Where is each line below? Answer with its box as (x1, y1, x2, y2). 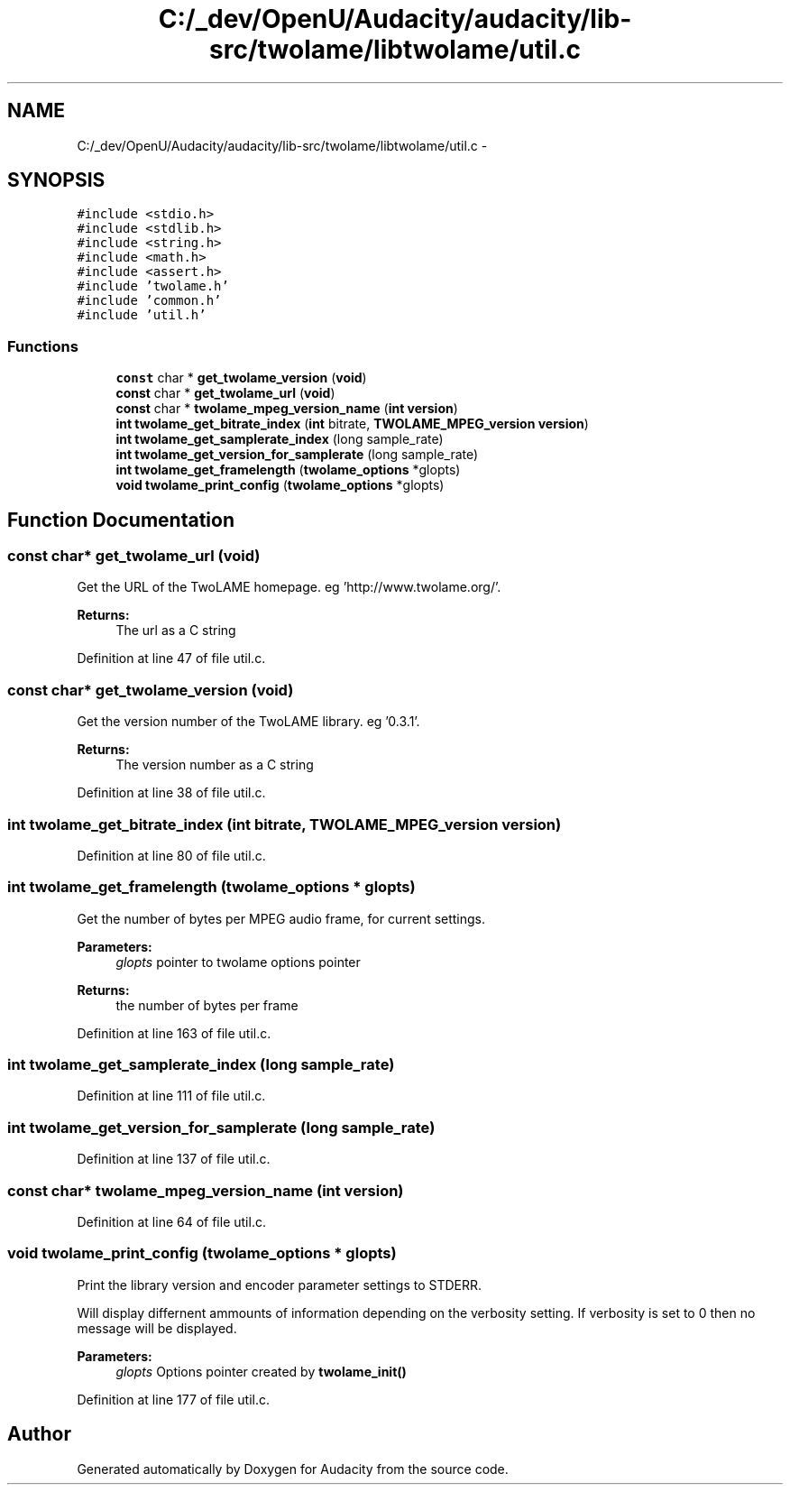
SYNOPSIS (7, 169, 106, 192)
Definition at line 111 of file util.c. (77, 1088, 266, 1104)
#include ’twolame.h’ (77, 279, 229, 294)
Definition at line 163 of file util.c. (77, 1025, 271, 1041)
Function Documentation (7, 508, 234, 531)
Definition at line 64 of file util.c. (77, 1213, 266, 1230)
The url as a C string (115, 622, 236, 639)
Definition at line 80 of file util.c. (77, 847, 266, 863)
